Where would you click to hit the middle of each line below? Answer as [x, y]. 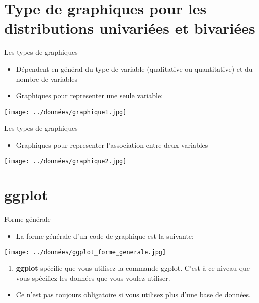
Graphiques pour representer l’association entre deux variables [112, 144]
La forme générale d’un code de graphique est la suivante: [105, 235]
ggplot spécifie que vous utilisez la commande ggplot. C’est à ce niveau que [133, 268]
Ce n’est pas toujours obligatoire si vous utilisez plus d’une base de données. [133, 295]
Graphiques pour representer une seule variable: [90, 96]
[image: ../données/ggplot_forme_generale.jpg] [85, 252]
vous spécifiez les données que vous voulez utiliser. [93, 278]
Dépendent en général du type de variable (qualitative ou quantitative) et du [134, 69]
